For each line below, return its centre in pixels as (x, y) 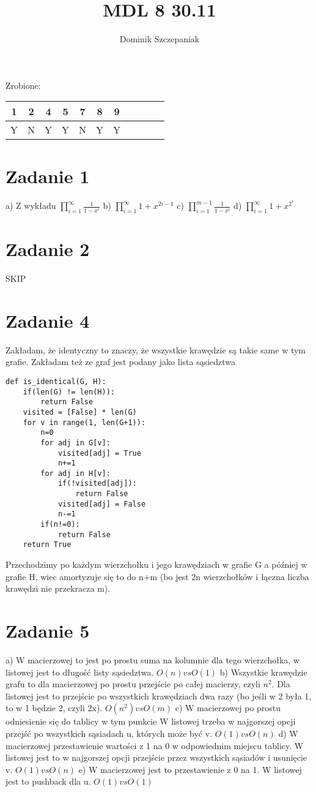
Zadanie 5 (48, 631)
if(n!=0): (60, 525)
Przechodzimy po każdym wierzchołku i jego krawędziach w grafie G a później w (156, 564)
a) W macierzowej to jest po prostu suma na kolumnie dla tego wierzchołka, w (152, 659)
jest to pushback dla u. (48, 781)
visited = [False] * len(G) (80, 412)
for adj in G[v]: (75, 443)
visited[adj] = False (102, 504)
